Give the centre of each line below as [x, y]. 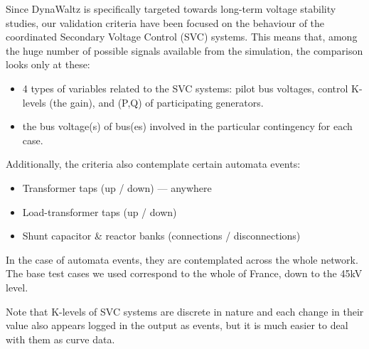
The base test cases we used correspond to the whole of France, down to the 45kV [184, 273]
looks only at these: [48, 64]
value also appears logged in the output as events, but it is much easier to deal [177, 325]
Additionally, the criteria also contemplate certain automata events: [153, 164]
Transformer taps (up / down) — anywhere [117, 187]
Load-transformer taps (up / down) [100, 211]
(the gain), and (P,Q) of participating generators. [156, 102]
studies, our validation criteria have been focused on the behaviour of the [165, 22]
